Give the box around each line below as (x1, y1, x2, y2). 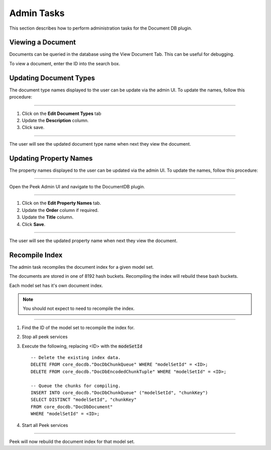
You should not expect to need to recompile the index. (23, 305, 135, 311)
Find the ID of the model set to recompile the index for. (22, 324, 135, 330)
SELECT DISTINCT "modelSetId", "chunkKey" (31, 397, 137, 403)
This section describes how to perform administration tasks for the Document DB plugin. (9, 25, 193, 31)
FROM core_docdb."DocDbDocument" (31, 404, 113, 409)
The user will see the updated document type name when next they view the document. (9, 141, 191, 147)
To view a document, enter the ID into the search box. (9, 60, 120, 66)
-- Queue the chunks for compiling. (31, 383, 121, 389)
